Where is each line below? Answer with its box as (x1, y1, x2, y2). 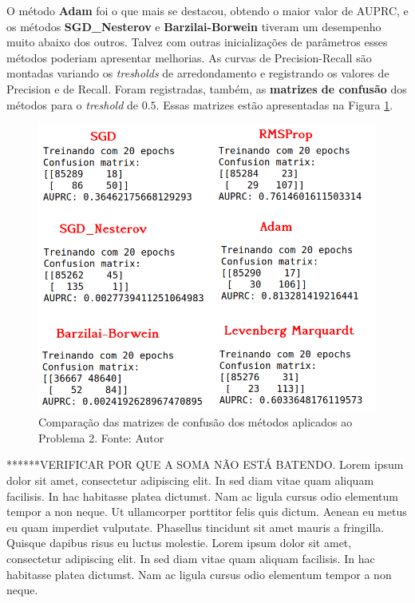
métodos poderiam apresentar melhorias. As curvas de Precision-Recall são (6, 49, 372, 65)
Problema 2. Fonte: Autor (38, 429, 164, 446)
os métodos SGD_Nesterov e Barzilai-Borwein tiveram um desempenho (6, 18, 381, 34)
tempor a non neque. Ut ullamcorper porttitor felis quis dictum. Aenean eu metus (6, 503, 407, 520)
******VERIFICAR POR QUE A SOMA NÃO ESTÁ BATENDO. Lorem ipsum (6, 456, 404, 473)
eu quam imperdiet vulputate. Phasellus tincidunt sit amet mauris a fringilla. (6, 518, 385, 535)
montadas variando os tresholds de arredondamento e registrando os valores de (6, 65, 389, 81)
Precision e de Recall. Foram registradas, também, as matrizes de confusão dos (6, 80, 407, 97)
